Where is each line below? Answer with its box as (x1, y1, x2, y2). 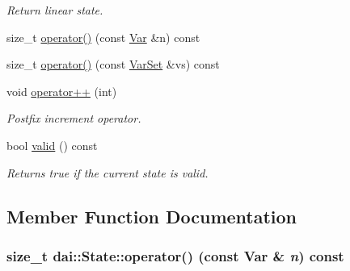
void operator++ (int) (6, 82, 117, 99)
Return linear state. (6, 2, 103, 18)
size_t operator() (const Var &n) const (6, 28, 200, 45)
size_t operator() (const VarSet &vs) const (6, 56, 220, 73)
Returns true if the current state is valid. (6, 164, 209, 181)
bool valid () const (6, 136, 98, 153)
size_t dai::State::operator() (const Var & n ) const (6, 245, 344, 265)
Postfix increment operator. (6, 110, 141, 127)
